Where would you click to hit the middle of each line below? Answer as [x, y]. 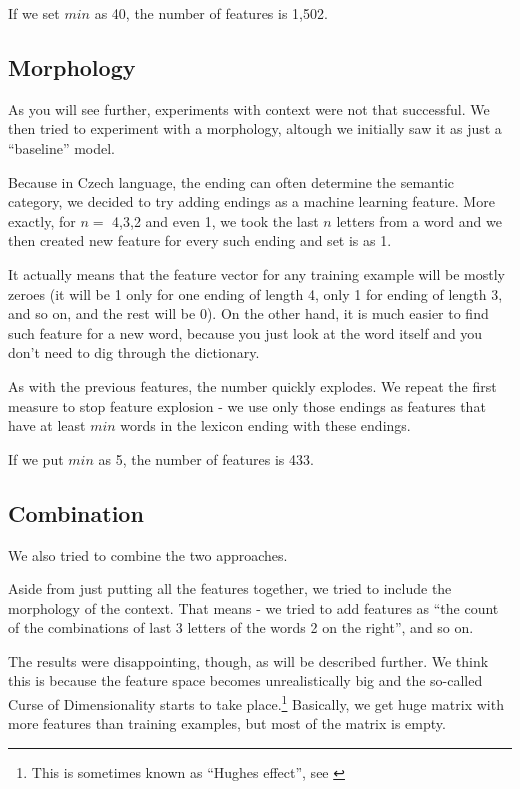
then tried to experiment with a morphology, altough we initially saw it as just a [255, 128]
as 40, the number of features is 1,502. [211, 13]
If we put [36, 458]
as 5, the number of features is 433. [206, 458]
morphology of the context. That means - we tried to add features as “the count [253, 607]
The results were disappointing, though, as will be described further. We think [248, 660]
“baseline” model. [62, 147]
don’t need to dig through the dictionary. [134, 352]
